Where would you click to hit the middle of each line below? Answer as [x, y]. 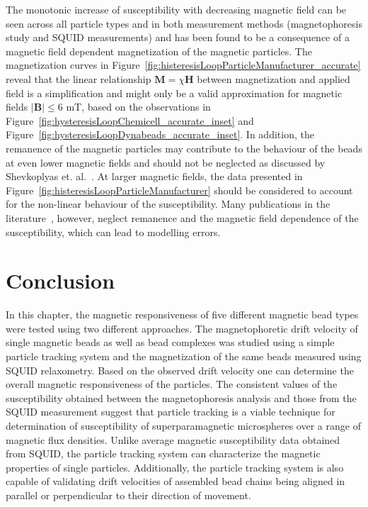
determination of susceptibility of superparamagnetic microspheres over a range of [183, 425]
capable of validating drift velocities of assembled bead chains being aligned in [176, 481]
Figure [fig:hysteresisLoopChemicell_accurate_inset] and [130, 120]
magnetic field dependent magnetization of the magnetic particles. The [159, 51]
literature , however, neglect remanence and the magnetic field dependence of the [182, 217]
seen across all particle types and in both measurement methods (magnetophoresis [184, 23]
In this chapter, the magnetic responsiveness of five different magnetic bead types [182, 314]
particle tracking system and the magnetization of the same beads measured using [184, 356]
